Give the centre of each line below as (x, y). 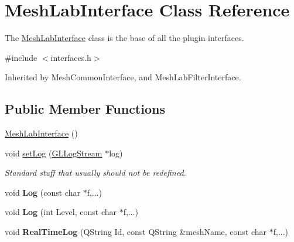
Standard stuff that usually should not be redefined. (95, 173)
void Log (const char (42, 192)
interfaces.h (71, 57)
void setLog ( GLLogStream (54, 153)
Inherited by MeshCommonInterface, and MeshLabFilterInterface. (123, 77)
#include (21, 57)
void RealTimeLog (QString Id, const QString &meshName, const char (136, 232)
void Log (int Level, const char (61, 212)
